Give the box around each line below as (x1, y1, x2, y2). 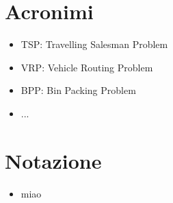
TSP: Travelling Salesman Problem (21, 37, 168, 51)
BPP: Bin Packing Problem (21, 83, 136, 97)
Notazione (5, 146, 102, 174)
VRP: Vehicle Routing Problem (21, 60, 153, 74)
